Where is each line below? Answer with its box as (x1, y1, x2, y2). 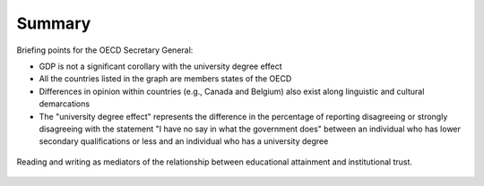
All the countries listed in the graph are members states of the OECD (39, 73, 292, 84)
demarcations (39, 98, 90, 109)
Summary (16, 13, 91, 33)
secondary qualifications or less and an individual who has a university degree (39, 136, 329, 147)
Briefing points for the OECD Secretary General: (16, 45, 194, 55)
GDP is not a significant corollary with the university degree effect (39, 61, 282, 72)
